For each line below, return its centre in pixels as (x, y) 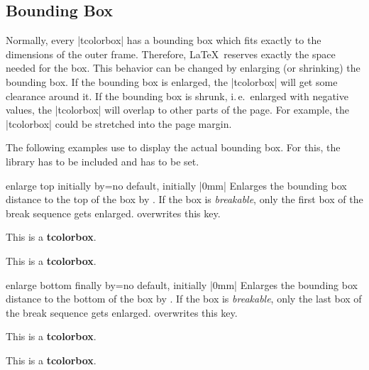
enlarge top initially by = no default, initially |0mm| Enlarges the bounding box (176, 185)
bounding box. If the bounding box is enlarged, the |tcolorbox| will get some (172, 81)
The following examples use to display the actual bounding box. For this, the (173, 147)
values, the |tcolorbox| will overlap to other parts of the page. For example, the (177, 110)
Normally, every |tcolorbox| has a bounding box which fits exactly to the (164, 40)
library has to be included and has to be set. (103, 161)
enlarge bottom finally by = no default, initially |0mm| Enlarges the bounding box (182, 284)
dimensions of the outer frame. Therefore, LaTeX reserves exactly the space (171, 54)
